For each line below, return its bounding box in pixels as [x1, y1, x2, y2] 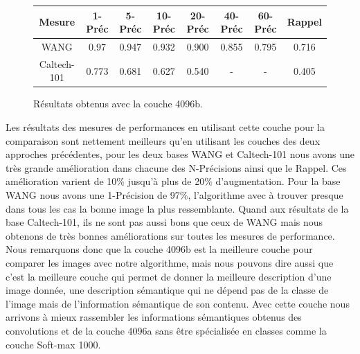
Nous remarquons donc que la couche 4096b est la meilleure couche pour [6, 242, 313, 256]
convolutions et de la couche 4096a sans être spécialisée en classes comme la [6, 323, 327, 337]
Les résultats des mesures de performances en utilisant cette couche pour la [6, 120, 325, 134]
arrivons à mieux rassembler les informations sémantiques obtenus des [6, 310, 302, 324]
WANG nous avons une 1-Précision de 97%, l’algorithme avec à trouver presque [6, 188, 343, 202]
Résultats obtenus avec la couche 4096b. [33, 96, 203, 111]
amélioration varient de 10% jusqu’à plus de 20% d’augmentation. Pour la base [6, 174, 341, 188]
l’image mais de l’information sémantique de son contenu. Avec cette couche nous [6, 296, 350, 310]
